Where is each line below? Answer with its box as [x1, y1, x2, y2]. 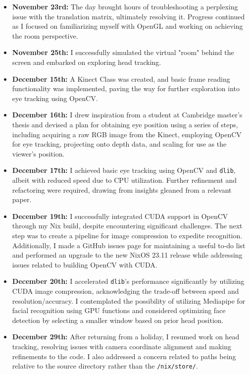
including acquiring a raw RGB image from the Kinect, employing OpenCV [12, 129, 242, 139]
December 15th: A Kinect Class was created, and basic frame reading [12, 73, 230, 84]
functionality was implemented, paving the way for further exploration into [12, 83, 240, 94]
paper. [12, 194, 32, 205]
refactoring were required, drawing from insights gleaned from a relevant [12, 184, 232, 195]
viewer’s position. [12, 148, 65, 159]
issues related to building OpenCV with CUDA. [12, 259, 157, 269]
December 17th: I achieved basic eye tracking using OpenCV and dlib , [12, 165, 236, 175]
